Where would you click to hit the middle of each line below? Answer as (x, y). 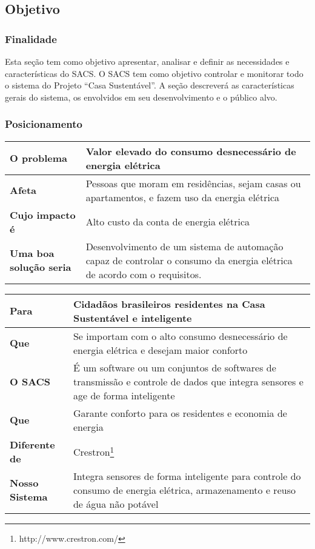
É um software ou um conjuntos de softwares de (174, 367)
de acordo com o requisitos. (144, 274)
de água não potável (116, 504)
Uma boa (32, 253)
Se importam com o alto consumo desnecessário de (180, 336)
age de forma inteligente (124, 395)
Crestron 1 (94, 451)
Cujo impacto (43, 215)
